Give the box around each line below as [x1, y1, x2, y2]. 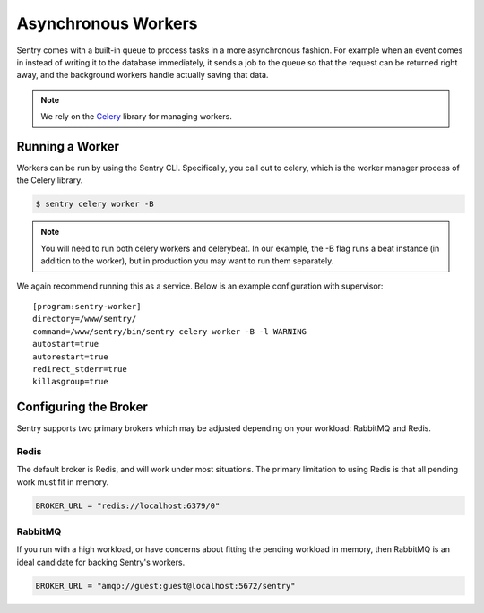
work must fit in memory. [16, 476, 109, 488]
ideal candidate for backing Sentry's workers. [16, 557, 186, 567]
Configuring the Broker [16, 400, 148, 415]
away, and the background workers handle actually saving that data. [16, 70, 269, 81]
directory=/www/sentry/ [32, 314, 137, 324]
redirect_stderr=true [32, 364, 127, 374]
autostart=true [32, 339, 99, 350]
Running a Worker [16, 139, 120, 154]
